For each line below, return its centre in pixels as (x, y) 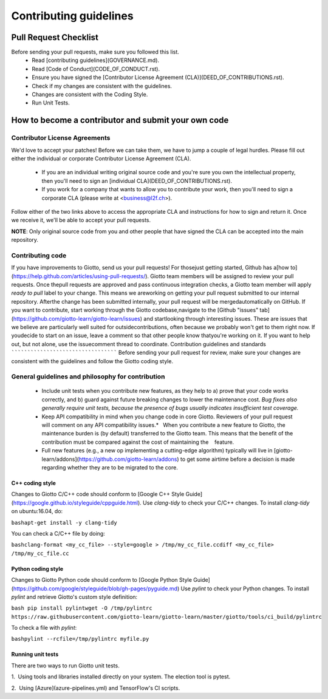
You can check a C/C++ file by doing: (58, 533)
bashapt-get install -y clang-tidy (64, 523)
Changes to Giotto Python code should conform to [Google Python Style (102, 580)
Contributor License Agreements (61, 138)
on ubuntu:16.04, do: (37, 511)
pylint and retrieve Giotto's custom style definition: (74, 597)
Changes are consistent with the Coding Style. (90, 95)
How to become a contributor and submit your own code (120, 121)
